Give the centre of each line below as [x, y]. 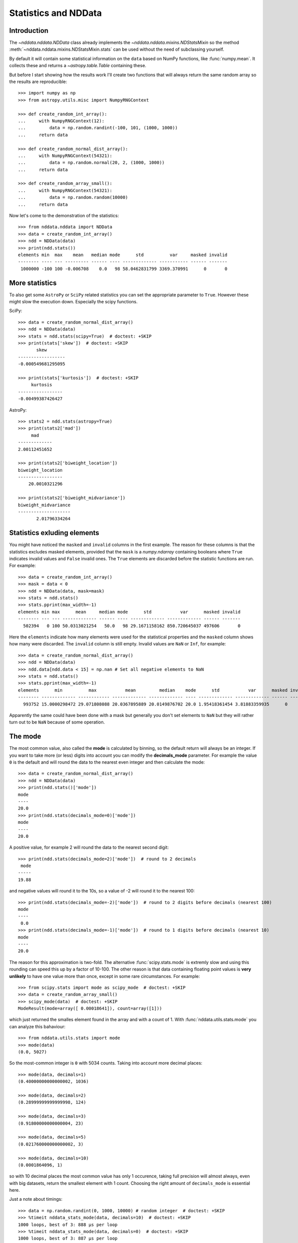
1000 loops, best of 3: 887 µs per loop [68, 1239]
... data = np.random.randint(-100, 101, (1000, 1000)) [98, 128]
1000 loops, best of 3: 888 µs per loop [68, 1225]
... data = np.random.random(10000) [73, 197]
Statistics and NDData [55, 13]
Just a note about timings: [36, 1199]
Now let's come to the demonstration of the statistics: [64, 216]
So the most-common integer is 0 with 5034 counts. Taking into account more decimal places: [106, 1063]
